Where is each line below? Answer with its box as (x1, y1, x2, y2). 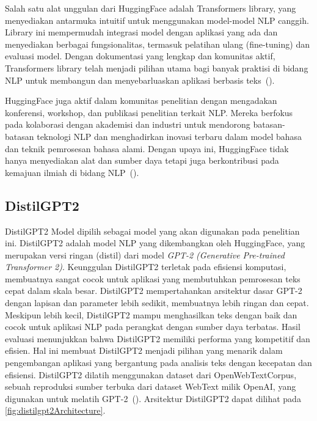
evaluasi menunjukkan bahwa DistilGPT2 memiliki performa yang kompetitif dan (5, 332, 310, 345)
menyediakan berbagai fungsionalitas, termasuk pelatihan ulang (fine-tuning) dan (5, 37, 310, 50)
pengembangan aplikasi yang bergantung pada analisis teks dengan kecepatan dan (5, 356, 312, 369)
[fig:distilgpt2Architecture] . (5, 404, 106, 417)
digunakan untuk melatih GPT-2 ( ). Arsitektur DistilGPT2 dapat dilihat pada (5, 392, 301, 405)
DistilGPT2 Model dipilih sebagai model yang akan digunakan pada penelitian (5, 224, 300, 237)
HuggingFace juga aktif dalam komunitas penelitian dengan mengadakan (5, 94, 277, 107)
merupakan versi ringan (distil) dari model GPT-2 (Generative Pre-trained (5, 248, 285, 261)
